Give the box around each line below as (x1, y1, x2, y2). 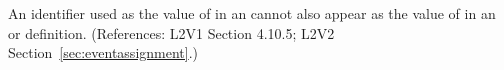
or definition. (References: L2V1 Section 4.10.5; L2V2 (8, 22, 335, 43)
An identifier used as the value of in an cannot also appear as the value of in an (8, 3, 496, 23)
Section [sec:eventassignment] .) (8, 42, 199, 63)
